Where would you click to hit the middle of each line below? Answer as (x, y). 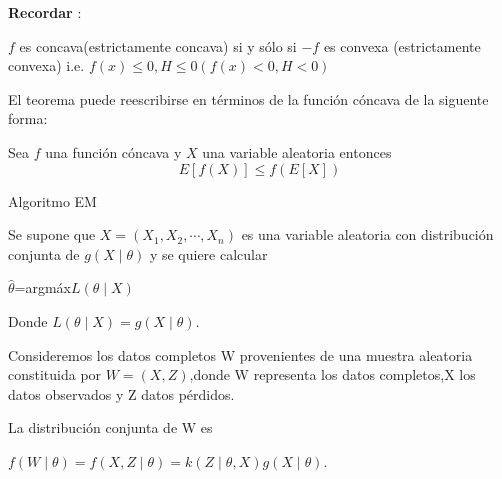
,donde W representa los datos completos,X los (332, 374)
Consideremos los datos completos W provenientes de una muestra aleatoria (240, 354)
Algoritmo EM (52, 200)
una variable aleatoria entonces (297, 151)
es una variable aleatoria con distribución (367, 234)
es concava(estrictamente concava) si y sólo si (158, 45)
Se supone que (52, 234)
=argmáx (43, 287)
